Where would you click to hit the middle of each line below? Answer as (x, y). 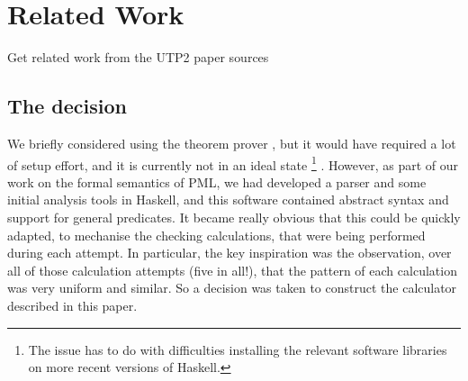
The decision (67, 106)
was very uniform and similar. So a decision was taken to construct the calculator (232, 288)
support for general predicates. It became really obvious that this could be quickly (234, 217)
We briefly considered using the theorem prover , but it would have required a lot (232, 143)
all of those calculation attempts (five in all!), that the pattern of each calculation (232, 270)
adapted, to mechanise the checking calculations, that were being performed (216, 235)
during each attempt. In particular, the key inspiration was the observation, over (229, 253)
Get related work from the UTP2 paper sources (138, 57)
